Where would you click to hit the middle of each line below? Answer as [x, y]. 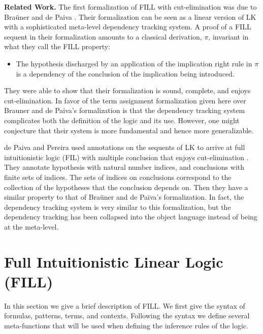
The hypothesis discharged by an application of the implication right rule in [134, 63]
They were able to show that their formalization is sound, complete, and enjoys [127, 90]
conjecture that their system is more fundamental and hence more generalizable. [129, 130]
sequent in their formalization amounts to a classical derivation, [103, 36]
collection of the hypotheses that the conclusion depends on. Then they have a [126, 187]
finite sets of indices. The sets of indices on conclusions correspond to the [118, 177]
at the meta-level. [31, 226]
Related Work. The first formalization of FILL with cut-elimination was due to [130, 7]
